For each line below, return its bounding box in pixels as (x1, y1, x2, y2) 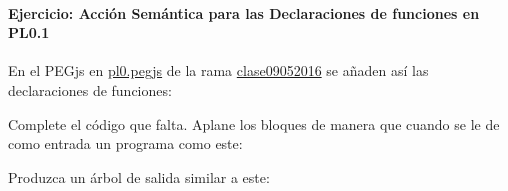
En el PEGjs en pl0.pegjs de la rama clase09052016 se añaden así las (8, 60, 429, 81)
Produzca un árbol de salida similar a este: (8, 166, 270, 187)
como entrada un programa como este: (8, 133, 243, 154)
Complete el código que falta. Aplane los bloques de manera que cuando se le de (8, 113, 500, 134)
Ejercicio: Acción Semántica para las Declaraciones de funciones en (8, 2, 480, 23)
